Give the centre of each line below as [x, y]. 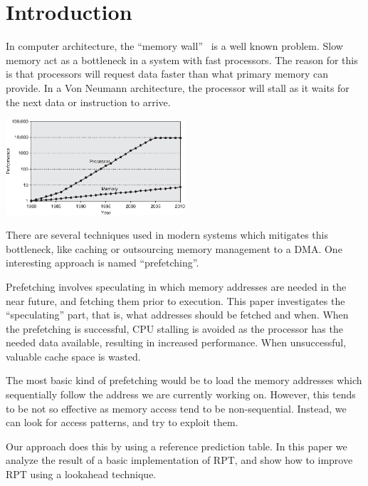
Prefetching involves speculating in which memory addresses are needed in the [176, 286]
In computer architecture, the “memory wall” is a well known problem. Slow [174, 46]
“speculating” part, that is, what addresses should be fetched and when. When [177, 315]
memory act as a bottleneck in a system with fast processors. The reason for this [182, 60]
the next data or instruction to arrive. [88, 102]
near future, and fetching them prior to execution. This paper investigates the [175, 300]
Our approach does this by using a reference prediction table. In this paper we [177, 446]
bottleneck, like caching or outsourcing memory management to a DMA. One [174, 248]
